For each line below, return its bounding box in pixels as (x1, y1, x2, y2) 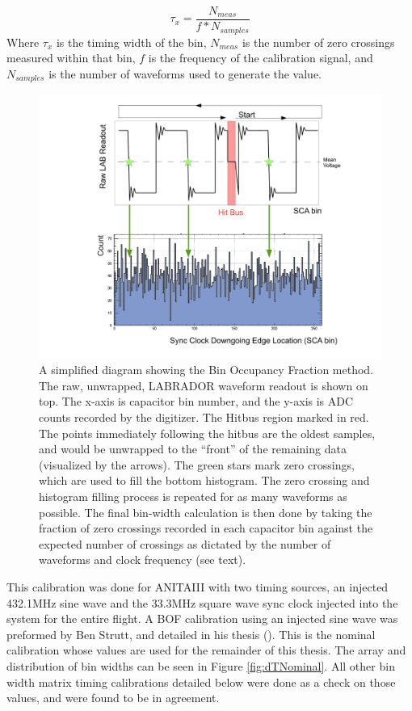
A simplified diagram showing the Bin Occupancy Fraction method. (39, 361, 374, 378)
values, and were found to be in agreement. (6, 689, 220, 706)
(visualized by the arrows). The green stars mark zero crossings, (39, 456, 355, 473)
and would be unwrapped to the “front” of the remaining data (39, 440, 347, 457)
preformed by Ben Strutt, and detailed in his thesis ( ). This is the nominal (6, 625, 376, 642)
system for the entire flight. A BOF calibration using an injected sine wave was (6, 610, 398, 627)
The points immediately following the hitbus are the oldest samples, (39, 424, 376, 441)
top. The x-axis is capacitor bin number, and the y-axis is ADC (39, 393, 354, 410)
